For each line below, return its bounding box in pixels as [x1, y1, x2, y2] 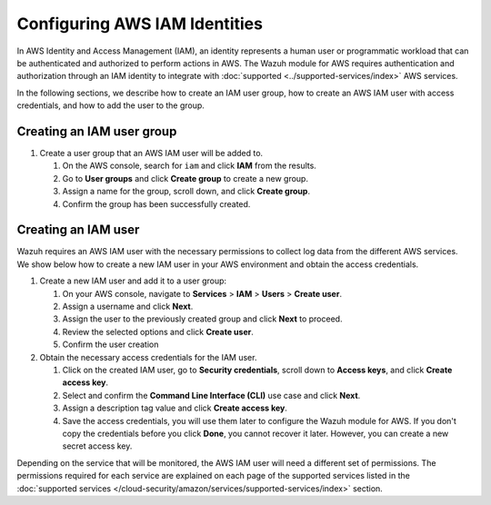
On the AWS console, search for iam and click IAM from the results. [62, 160, 317, 172]
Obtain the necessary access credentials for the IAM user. [39, 352, 257, 362]
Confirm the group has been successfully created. [62, 198, 251, 209]
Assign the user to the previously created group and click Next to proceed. [62, 313, 343, 324]
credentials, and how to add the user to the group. [16, 100, 205, 111]
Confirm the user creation [62, 339, 159, 350]
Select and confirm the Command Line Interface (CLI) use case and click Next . [62, 390, 361, 401]
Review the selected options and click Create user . [62, 326, 255, 337]
